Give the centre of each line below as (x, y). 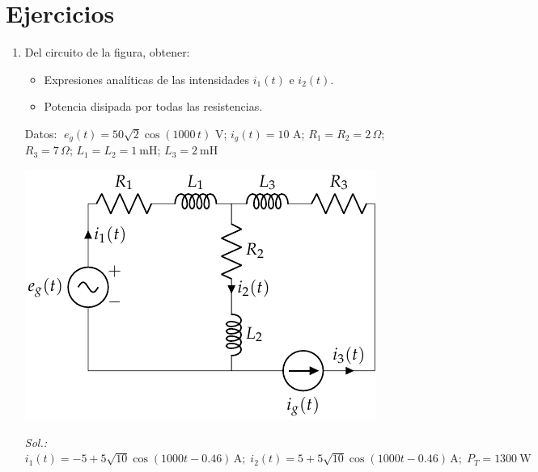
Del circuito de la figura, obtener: (107, 52)
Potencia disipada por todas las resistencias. (153, 106)
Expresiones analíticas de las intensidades (147, 79)
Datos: (41, 133)
